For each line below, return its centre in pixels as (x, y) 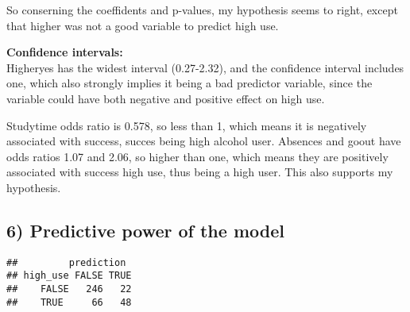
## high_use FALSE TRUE (69, 276)
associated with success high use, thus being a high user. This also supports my (200, 172)
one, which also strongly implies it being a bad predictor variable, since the (190, 83)
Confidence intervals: (65, 52)
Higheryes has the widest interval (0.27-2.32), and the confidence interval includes (205, 67)
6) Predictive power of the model (145, 230)
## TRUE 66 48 (69, 302)
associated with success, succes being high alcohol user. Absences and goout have (204, 141)
